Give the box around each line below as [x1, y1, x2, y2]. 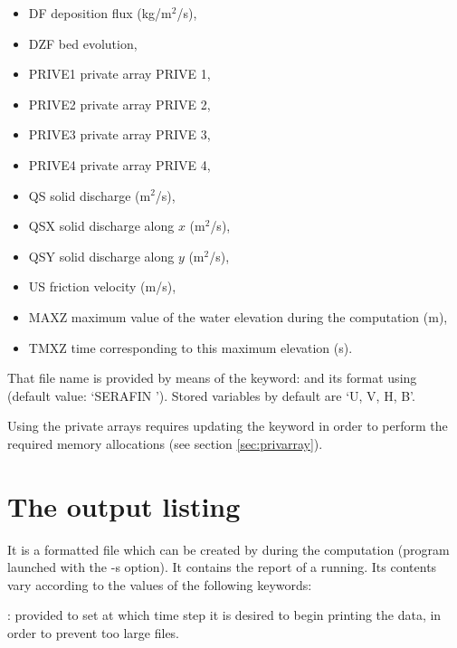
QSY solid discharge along [28, 246, 175, 265]
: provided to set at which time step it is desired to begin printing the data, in [7, 605, 442, 624]
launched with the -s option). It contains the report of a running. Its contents [7, 557, 437, 577]
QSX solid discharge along [28, 216, 175, 235]
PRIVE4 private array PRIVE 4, [28, 155, 211, 174]
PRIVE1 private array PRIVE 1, [28, 64, 211, 83]
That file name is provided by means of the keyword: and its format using [7, 368, 417, 387]
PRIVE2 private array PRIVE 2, [28, 94, 211, 113]
